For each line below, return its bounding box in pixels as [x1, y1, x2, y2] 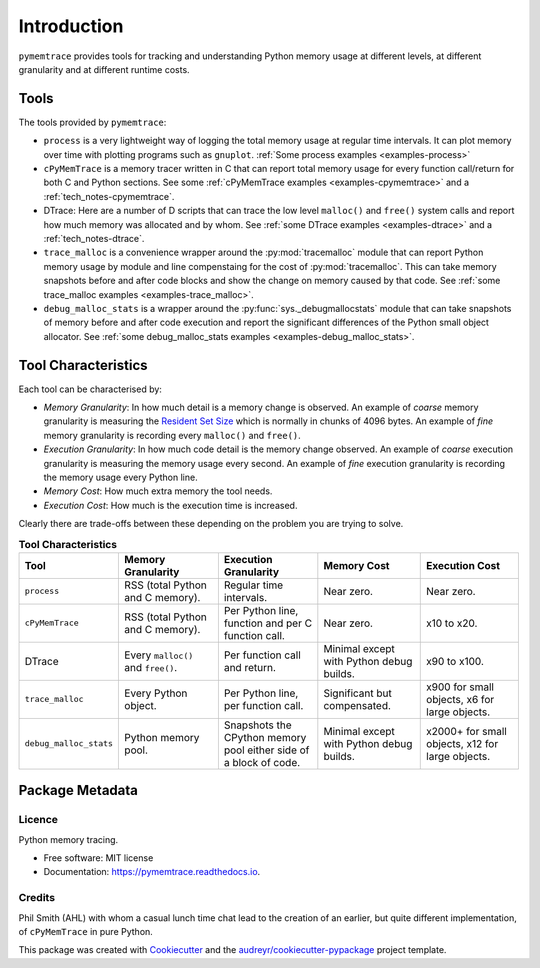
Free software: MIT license [43, 852, 154, 864]
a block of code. [223, 755, 301, 769]
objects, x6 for [426, 692, 495, 706]
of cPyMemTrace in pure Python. [18, 925, 154, 937]
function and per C [223, 616, 313, 630]
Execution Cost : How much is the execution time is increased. [43, 499, 298, 511]
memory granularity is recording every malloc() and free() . [43, 429, 302, 441]
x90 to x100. [426, 654, 485, 668]
